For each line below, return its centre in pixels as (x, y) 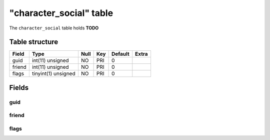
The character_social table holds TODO (54, 28)
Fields (19, 87)
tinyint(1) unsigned (53, 74)
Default (120, 54)
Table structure (34, 42)
